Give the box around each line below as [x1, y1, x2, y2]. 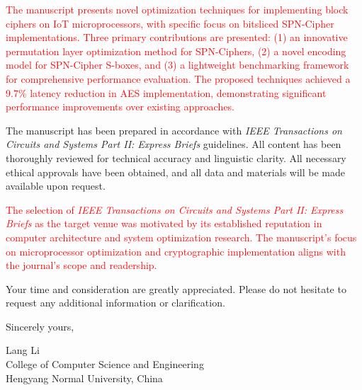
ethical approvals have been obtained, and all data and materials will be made [6, 164, 345, 179]
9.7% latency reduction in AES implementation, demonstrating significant [6, 85, 327, 100]
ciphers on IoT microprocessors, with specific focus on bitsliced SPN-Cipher [6, 16, 334, 30]
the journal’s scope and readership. [6, 258, 157, 273]
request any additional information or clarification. [6, 295, 225, 310]
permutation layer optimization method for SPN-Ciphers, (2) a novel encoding [6, 43, 346, 58]
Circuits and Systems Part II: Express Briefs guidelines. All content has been [6, 137, 341, 151]
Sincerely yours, [6, 319, 74, 333]
